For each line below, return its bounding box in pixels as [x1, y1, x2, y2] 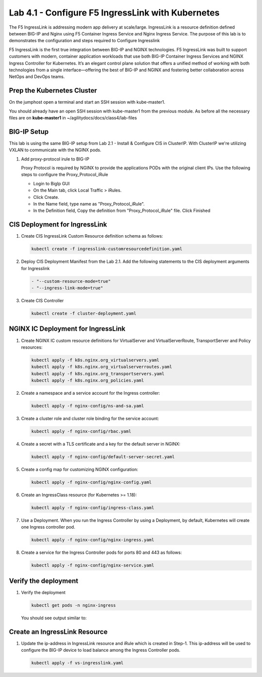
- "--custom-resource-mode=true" [31, 278, 111, 284]
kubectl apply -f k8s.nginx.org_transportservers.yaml [31, 371, 164, 376]
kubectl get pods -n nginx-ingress [31, 602, 116, 608]
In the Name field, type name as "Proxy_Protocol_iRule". [33, 201, 145, 207]
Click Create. [33, 194, 59, 200]
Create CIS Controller [21, 298, 64, 304]
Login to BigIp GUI [33, 180, 70, 186]
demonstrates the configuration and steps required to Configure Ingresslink [9, 38, 160, 44]
